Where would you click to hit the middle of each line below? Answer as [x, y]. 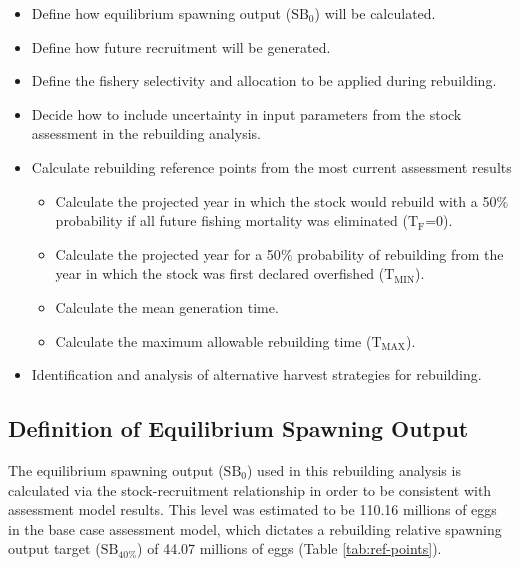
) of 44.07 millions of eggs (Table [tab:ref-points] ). [289, 548]
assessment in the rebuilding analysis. [146, 133]
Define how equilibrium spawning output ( [161, 13]
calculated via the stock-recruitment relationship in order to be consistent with [250, 489]
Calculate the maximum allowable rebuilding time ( [213, 340]
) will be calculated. [375, 13]
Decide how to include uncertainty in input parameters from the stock [246, 113]
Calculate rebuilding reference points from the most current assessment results [271, 166]
